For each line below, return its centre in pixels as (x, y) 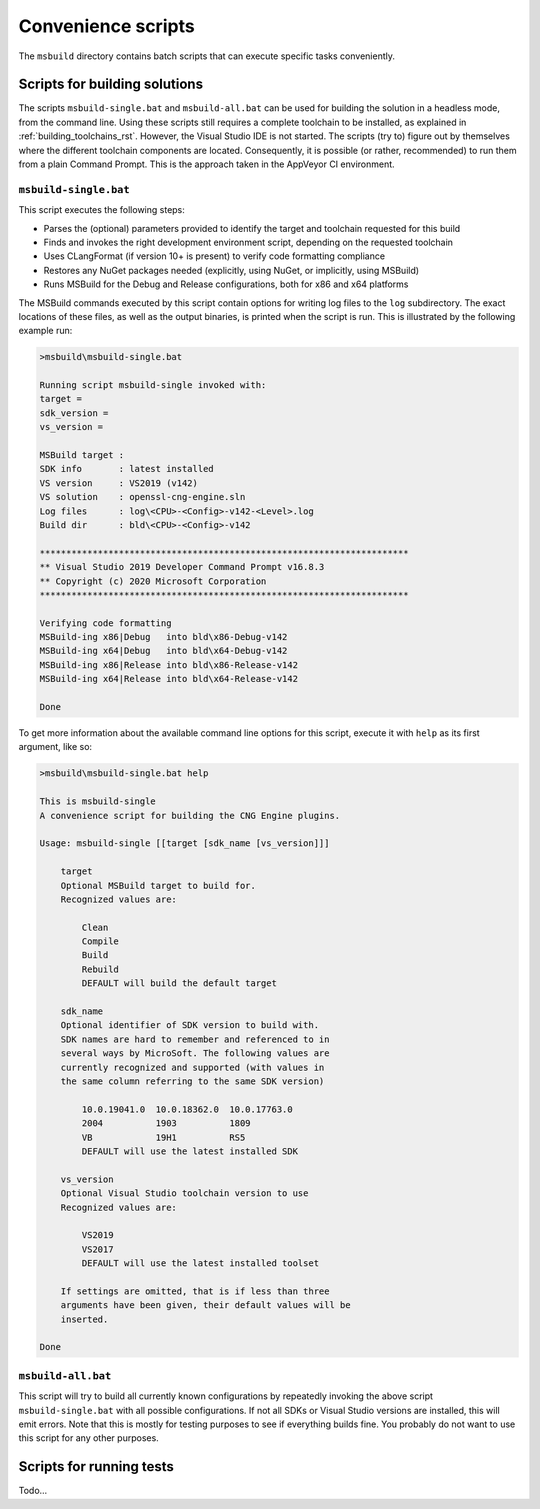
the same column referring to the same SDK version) (192, 1081)
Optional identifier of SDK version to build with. (190, 1025)
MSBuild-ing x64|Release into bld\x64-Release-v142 (169, 679)
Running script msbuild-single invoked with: (153, 385)
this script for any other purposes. (88, 1438)
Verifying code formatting (105, 623)
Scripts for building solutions (111, 84)
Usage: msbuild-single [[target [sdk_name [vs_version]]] (184, 843)
